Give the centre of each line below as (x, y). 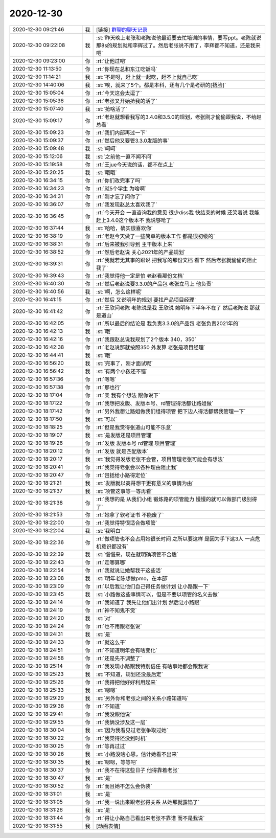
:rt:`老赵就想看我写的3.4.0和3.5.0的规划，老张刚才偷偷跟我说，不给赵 (179, 117)
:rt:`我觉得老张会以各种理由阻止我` (137, 467)
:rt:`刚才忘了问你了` (119, 196)
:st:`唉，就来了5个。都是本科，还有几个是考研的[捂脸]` (161, 85)
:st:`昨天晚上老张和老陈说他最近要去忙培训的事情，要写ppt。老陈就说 (179, 37)
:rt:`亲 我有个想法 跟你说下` (128, 395)
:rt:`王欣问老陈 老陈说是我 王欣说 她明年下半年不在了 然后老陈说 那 (176, 308)
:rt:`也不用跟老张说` (119, 626)
